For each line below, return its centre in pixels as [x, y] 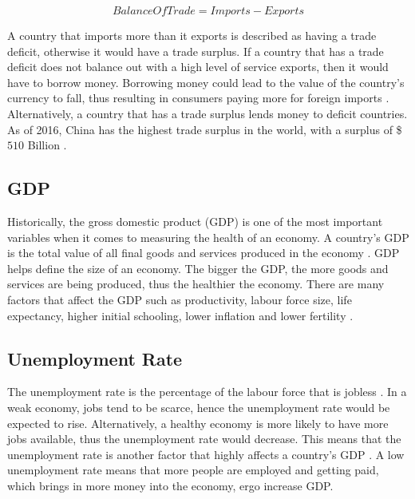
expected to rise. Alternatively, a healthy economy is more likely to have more [198, 423]
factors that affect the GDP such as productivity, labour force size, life [180, 299]
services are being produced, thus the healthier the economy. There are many [196, 284]
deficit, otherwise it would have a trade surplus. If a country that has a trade [196, 51]
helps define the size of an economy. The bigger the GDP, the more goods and [198, 268]
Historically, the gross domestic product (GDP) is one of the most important [195, 221]
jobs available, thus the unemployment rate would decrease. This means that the [204, 439]
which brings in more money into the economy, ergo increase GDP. [170, 485]
